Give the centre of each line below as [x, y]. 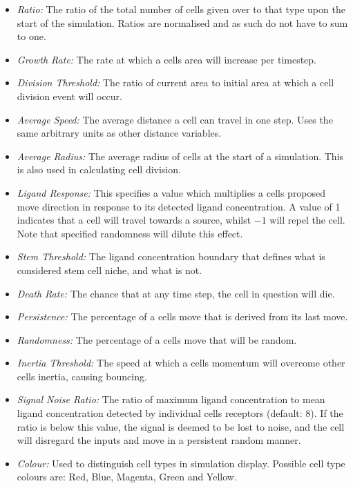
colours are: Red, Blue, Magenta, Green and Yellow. [127, 477]
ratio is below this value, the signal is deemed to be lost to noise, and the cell [181, 426]
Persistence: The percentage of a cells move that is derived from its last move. [182, 316]
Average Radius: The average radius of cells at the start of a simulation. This [180, 156]
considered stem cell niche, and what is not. [109, 270]
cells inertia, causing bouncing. [82, 376]
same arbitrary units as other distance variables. [119, 133]
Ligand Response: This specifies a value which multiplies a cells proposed [171, 192]
